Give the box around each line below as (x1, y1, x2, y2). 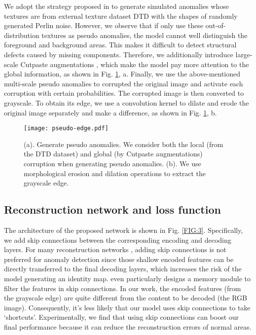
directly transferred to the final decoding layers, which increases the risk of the (4, 263, 242, 274)
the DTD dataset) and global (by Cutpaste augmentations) (24, 149, 203, 159)
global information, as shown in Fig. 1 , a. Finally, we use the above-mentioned (4, 69, 241, 79)
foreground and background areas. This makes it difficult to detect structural (4, 39, 237, 50)
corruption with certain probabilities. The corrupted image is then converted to (4, 88, 244, 98)
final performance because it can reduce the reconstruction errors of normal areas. (4, 321, 252, 332)
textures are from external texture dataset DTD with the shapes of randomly (4, 10, 238, 21)
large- (235, 49, 253, 59)
